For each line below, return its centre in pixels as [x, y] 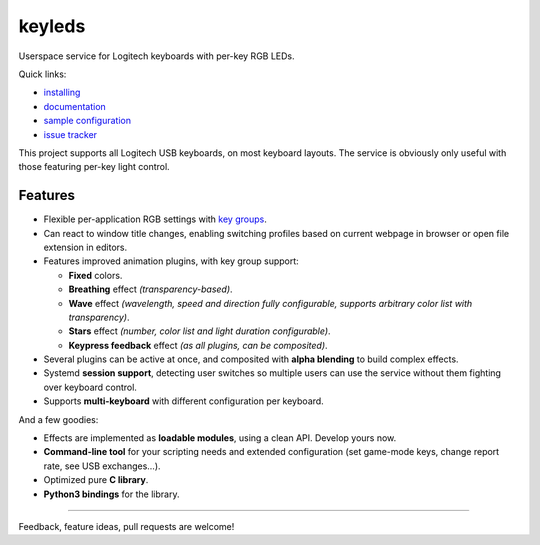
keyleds [52, 26]
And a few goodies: [58, 419]
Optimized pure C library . [96, 480]
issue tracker [70, 134]
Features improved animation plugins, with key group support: [171, 261]
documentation [75, 106]
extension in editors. [85, 247]
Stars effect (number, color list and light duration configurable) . [199, 331]
